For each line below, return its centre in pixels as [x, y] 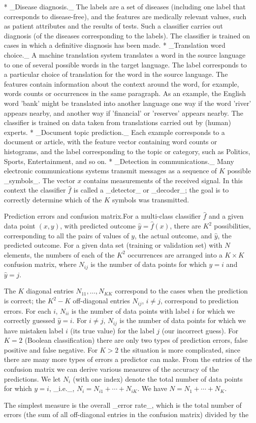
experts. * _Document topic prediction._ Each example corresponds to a [114, 132]
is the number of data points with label [131, 310]
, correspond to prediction [200, 301]
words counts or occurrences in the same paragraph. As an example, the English [125, 93]
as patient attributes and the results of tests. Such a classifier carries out [113, 26]
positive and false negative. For [51, 349]
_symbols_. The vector [40, 180]
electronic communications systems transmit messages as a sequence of [111, 171]
